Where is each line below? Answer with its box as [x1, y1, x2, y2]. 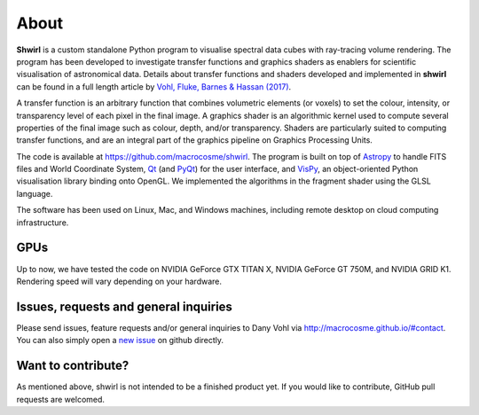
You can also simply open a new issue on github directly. [16, 335, 224, 346]
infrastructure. [16, 217, 69, 228]
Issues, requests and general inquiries [16, 299, 232, 314]
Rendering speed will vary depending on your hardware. [16, 276, 222, 286]
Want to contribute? [16, 358, 130, 373]
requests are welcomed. [16, 394, 106, 404]
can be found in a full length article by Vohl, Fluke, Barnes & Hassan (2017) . [16, 81, 292, 92]
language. [16, 188, 53, 199]
